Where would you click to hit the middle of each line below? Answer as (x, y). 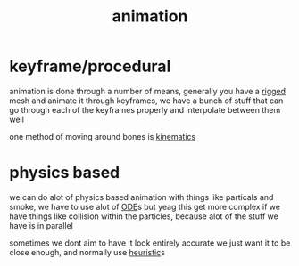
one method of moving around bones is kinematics (103, 136)
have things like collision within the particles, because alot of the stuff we (144, 216)
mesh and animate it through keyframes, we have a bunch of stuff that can (146, 101)
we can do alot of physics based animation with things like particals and (141, 197)
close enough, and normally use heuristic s (87, 252)
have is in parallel (41, 225)
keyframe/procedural (90, 66)
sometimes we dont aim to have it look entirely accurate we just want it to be (150, 243)
